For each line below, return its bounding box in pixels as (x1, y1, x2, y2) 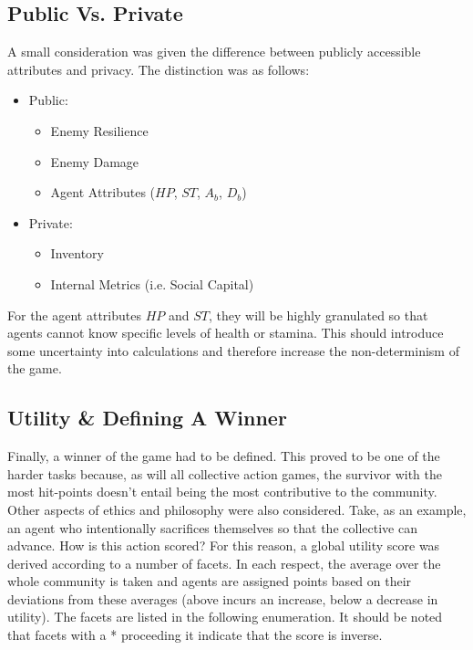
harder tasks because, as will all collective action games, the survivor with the (7, 464, 442, 483)
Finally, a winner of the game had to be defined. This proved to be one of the (7, 446, 440, 466)
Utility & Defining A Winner (7, 404, 287, 432)
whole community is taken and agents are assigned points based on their (7, 571, 412, 591)
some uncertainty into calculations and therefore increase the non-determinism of (7, 341, 459, 360)
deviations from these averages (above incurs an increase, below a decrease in (7, 589, 438, 608)
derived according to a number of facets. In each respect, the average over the (7, 553, 441, 572)
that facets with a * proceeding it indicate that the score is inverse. (7, 625, 383, 645)
